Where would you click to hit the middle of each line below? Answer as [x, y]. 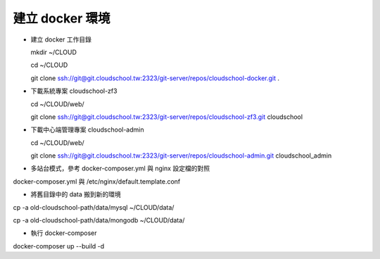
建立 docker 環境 [62, 18]
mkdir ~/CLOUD [54, 52]
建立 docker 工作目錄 [61, 39]
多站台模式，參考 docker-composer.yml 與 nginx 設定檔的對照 [120, 168]
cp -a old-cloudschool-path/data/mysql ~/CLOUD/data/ [94, 207]
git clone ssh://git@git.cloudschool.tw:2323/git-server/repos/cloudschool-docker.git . [155, 78]
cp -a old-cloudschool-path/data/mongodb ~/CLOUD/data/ [99, 220]
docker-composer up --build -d [59, 246]
